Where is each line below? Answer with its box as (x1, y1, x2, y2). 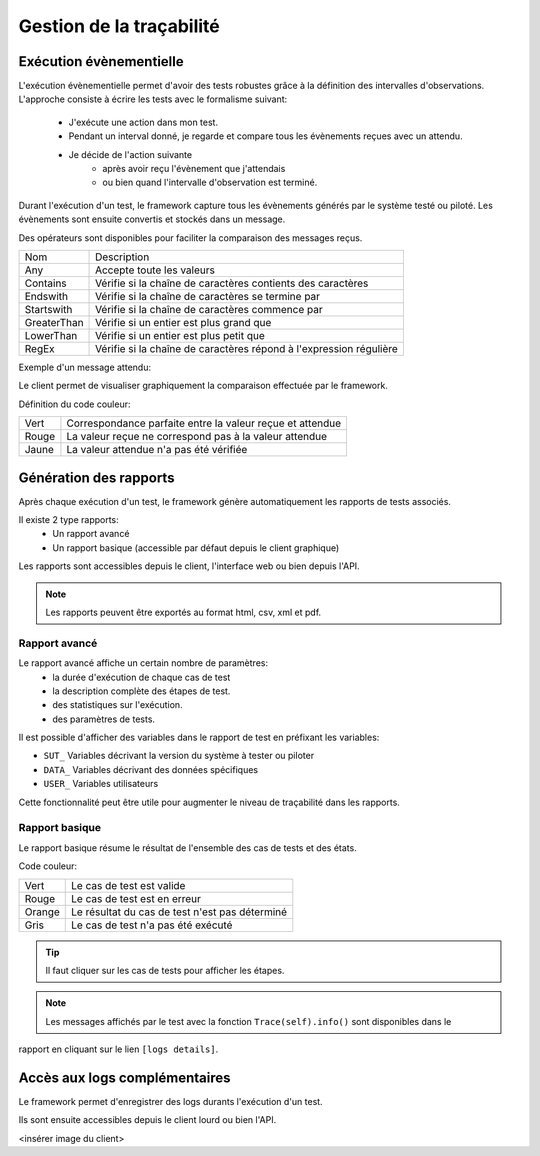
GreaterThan (24, 315, 84, 329)
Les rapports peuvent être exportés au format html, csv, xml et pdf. (45, 606, 322, 618)
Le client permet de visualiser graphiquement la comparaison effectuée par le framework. (18, 380, 389, 392)
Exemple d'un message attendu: (18, 361, 152, 373)
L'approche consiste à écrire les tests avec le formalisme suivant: (18, 93, 288, 105)
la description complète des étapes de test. (52, 685, 231, 697)
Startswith (24, 302, 73, 316)
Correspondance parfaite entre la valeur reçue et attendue (66, 416, 342, 430)
